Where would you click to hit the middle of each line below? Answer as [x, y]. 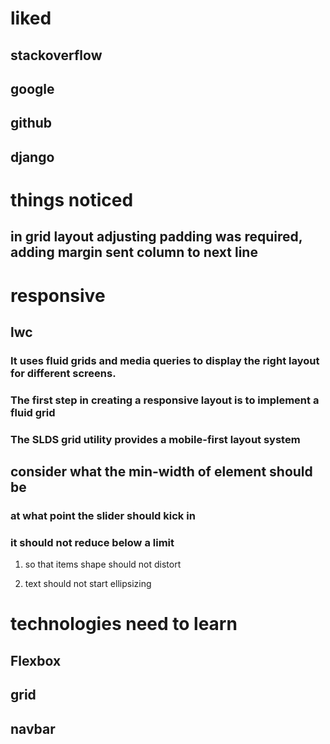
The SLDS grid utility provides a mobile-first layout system [155, 439]
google [32, 88]
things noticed [72, 199]
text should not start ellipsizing [88, 584]
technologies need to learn [124, 624]
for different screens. [63, 373]
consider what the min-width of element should [161, 472]
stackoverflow [56, 55]
